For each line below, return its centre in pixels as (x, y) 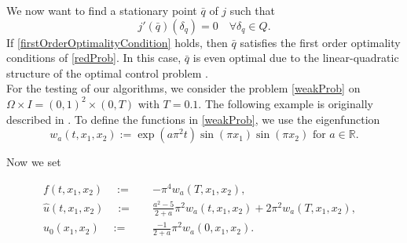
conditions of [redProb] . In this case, (94, 58)
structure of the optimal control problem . (107, 73)
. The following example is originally (286, 103)
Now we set (34, 162)
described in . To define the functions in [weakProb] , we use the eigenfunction (193, 119)
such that (253, 10)
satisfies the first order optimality (320, 42)
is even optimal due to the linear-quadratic (296, 58)
